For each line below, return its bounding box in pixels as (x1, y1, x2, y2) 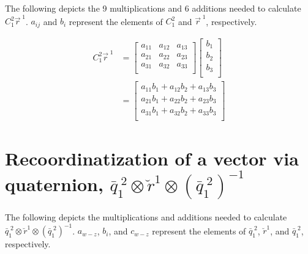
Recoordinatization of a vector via (5, 146, 299, 171)
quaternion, (5, 172, 103, 197)
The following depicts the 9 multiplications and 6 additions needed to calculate (5, 2, 301, 14)
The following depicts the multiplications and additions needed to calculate (5, 210, 287, 223)
